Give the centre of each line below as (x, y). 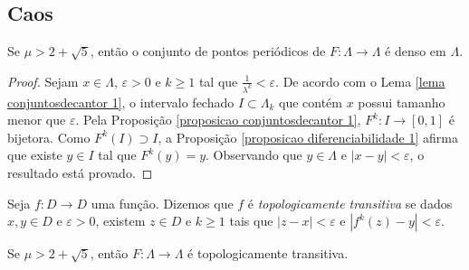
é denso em (416, 51)
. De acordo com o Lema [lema (360, 81)
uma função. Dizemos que (162, 203)
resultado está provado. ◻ (80, 173)
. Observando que (254, 155)
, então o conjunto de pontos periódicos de (208, 51)
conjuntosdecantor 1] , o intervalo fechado (121, 102)
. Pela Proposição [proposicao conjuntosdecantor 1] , (218, 120)
